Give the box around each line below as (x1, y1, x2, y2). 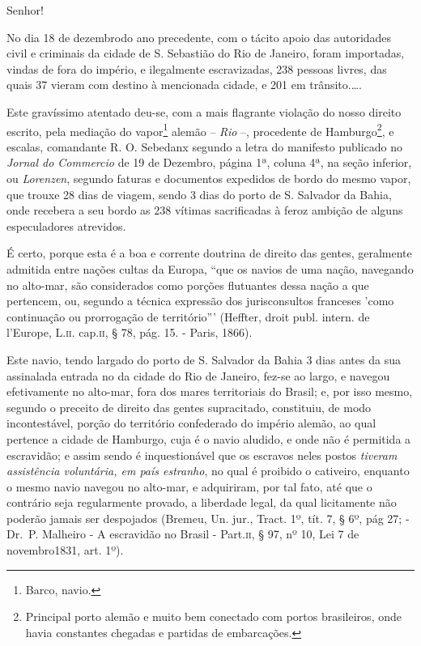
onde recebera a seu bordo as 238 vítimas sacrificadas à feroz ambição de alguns (6, 202, 403, 219)
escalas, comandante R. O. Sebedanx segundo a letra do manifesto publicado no (6, 138, 402, 155)
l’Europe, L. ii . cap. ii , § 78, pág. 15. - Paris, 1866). (6, 324, 253, 341)
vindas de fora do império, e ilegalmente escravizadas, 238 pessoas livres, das (6, 60, 387, 77)
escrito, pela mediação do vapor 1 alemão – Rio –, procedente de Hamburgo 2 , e (6, 120, 394, 139)
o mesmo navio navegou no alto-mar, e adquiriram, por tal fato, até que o (6, 478, 372, 495)
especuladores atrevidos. (6, 217, 126, 234)
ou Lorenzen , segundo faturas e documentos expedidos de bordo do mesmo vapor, (6, 170, 411, 186)
